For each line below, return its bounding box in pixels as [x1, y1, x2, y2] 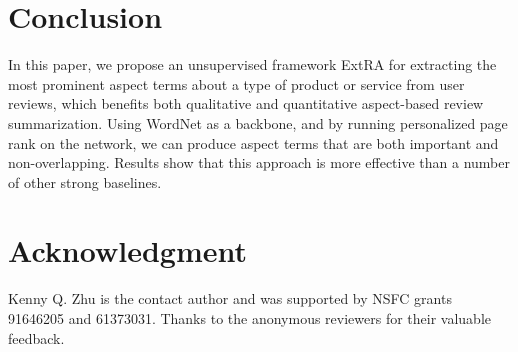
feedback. [8, 327, 65, 348]
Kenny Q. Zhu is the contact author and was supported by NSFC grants [8, 288, 452, 309]
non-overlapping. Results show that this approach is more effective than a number [8, 152, 510, 173]
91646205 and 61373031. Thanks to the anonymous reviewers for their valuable [8, 308, 491, 328]
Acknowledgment [8, 230, 247, 271]
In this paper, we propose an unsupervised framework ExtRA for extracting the [8, 54, 497, 75]
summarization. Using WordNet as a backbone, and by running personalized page [8, 112, 508, 133]
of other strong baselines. [8, 171, 162, 192]
